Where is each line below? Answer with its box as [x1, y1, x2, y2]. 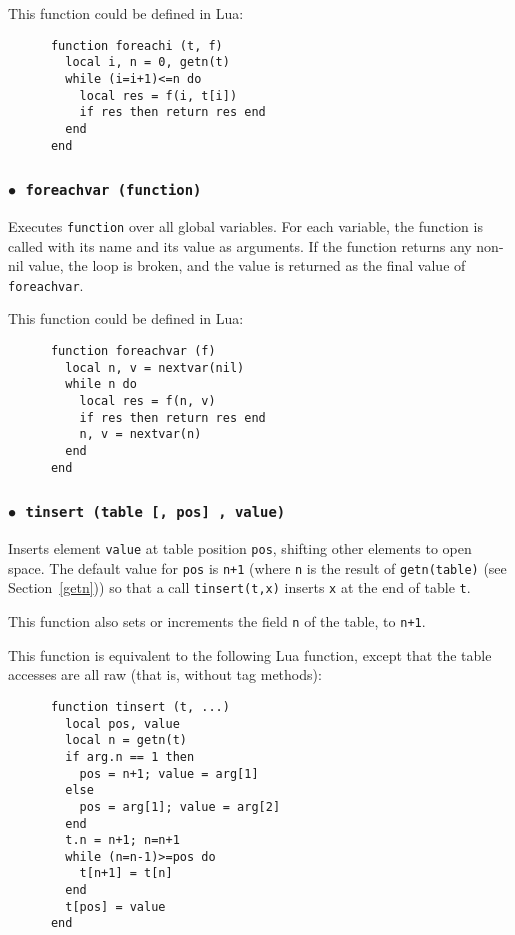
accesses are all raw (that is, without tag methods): [8, 664, 322, 685]
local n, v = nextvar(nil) [65, 360, 245, 375]
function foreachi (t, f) [50, 38, 223, 53]
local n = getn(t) [65, 733, 187, 748]
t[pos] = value [65, 899, 166, 914]
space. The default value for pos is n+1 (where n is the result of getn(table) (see [8, 557, 507, 578]
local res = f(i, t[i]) [79, 88, 238, 103]
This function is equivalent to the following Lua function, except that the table [8, 644, 492, 665]
